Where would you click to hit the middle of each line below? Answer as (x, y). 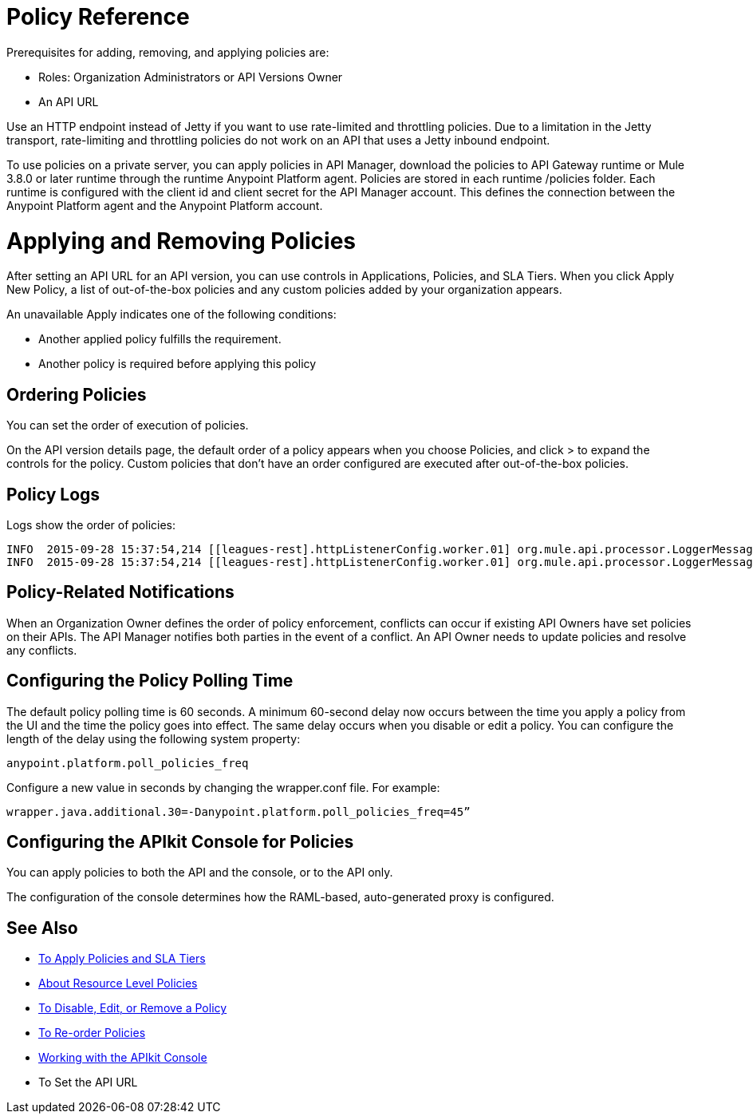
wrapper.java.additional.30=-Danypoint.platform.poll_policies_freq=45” (239, 811)
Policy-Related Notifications (120, 592)
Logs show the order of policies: (91, 524)
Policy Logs (53, 494)
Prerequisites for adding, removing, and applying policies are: (168, 52)
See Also (42, 928)
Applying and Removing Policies (181, 241)
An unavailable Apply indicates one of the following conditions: (171, 315)
